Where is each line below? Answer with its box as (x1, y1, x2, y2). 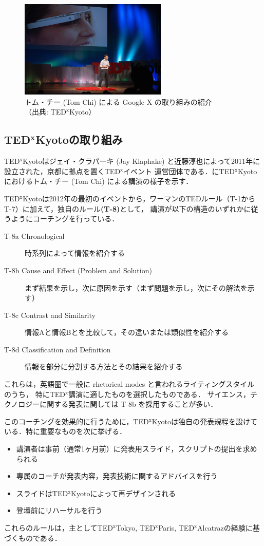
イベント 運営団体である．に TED (123, 165, 235, 176)
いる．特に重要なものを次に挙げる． (4, 426, 126, 437)
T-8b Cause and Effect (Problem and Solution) (4, 265, 152, 275)
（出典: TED (25, 106, 66, 117)
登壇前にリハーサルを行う (16, 505, 103, 516)
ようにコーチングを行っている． (11, 213, 119, 224)
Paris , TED (158, 522, 195, 533)
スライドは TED (16, 487, 68, 498)
